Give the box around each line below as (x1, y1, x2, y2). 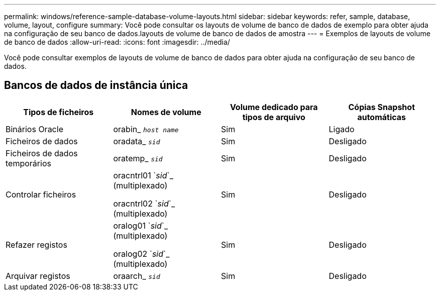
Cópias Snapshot (348, 102, 415, 112)
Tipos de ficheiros (23, 107, 94, 117)
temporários (6, 158, 51, 168)
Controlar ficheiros (6, 189, 76, 200)
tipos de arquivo (242, 112, 305, 122)
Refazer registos (6, 239, 67, 250)
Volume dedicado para (230, 102, 318, 112)
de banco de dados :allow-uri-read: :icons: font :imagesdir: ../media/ (4, 38, 230, 46)
